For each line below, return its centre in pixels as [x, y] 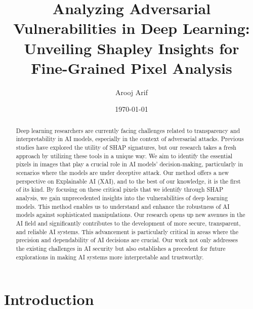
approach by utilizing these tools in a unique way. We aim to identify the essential [124, 156]
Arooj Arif [132, 92]
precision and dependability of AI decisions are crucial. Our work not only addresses [127, 240]
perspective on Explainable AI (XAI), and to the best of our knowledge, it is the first [128, 181]
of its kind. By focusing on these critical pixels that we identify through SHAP [120, 189]
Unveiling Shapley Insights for [132, 48]
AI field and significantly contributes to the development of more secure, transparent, [128, 223]
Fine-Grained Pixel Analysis [132, 68]
